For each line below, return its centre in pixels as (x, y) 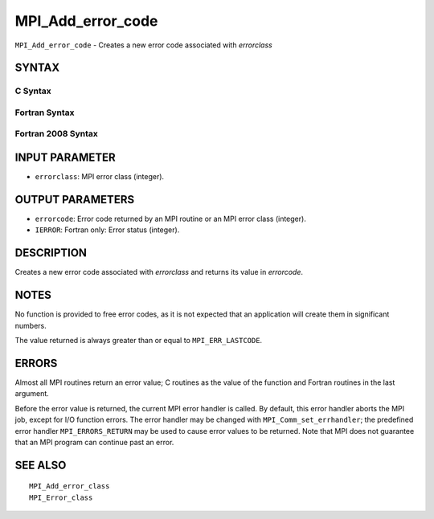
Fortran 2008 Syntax (56, 134)
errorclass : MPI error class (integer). (100, 177)
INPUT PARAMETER (65, 158)
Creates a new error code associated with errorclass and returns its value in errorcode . (159, 272)
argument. (32, 394)
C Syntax (33, 91)
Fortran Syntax (45, 112)
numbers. (31, 325)
